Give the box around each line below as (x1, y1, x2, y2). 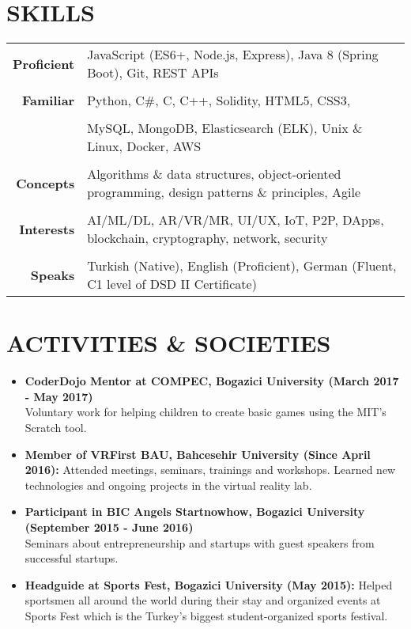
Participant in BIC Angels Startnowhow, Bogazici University (25, 503, 365, 520)
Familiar (22, 91, 75, 110)
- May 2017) (25, 388, 93, 404)
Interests (19, 219, 75, 238)
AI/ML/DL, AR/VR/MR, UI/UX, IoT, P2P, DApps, (87, 210, 384, 229)
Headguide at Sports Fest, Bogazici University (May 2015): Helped (25, 576, 393, 593)
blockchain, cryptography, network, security (87, 229, 328, 248)
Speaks (30, 265, 75, 284)
